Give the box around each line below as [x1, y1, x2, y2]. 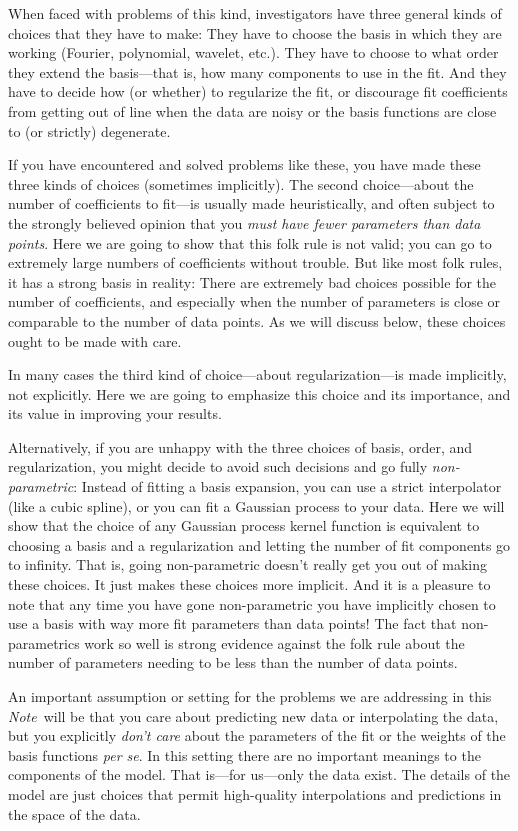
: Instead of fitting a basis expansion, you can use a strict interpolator [73, 476, 502, 497]
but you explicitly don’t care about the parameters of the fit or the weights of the [8, 725, 506, 746]
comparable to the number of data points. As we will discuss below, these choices [8, 310, 506, 331]
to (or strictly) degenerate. [8, 120, 171, 141]
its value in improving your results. [8, 403, 222, 424]
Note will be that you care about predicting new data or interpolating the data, [8, 705, 499, 726]
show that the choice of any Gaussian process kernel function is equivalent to [8, 515, 480, 536]
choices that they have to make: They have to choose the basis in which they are [8, 22, 502, 43]
